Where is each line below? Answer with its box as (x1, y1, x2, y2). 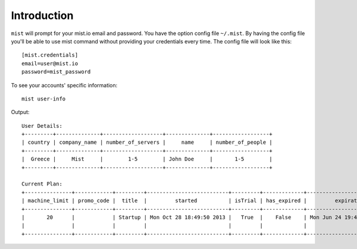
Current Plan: (21, 181, 62, 187)
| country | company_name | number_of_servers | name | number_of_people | (21, 139, 273, 146)
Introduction (11, 9, 74, 22)
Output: (11, 109, 30, 116)
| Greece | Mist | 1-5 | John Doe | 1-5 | (21, 156, 273, 163)
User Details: (21, 122, 62, 129)
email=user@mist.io (21, 60, 79, 67)
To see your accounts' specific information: (11, 81, 118, 89)
